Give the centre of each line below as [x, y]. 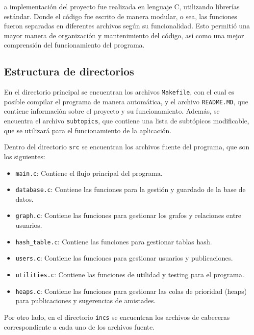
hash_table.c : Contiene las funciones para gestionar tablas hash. [114, 241]
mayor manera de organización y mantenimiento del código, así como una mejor [124, 35]
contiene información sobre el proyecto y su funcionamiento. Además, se [112, 111]
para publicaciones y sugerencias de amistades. [86, 300]
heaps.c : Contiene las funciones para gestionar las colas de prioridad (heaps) [131, 291]
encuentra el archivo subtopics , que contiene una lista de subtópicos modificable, [127, 121]
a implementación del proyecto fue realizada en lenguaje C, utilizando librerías [122, 6]
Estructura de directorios [69, 71]
